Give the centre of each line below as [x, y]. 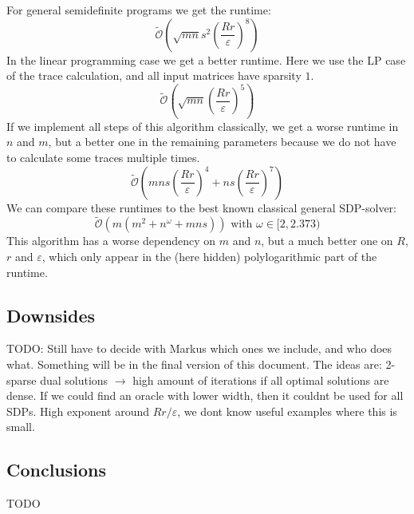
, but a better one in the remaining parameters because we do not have [222, 142]
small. [21, 427]
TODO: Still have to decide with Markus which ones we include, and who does [199, 348]
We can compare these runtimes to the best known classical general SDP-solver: [202, 207]
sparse [22, 380]
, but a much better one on [327, 241]
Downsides [51, 315]
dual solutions [74, 380]
